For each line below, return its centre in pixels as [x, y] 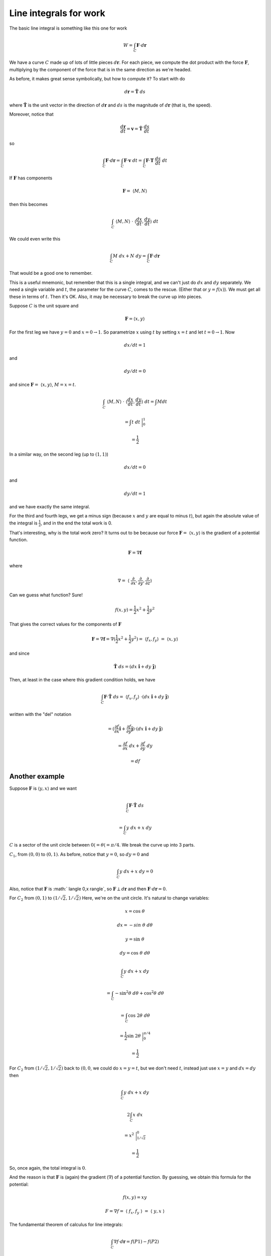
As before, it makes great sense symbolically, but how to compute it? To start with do [97, 79]
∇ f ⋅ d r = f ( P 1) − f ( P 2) [136, 1242]
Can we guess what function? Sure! [46, 595]
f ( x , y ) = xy [135, 1197]
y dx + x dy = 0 [136, 871]
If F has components [31, 178]
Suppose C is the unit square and [44, 306]
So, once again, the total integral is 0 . [48, 1168]
